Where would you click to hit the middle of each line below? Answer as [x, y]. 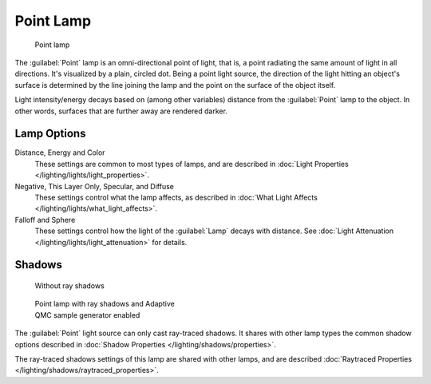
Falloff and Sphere [45, 220]
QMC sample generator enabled [87, 315]
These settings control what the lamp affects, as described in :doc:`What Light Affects [176, 197]
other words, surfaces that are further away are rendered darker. [121, 111]
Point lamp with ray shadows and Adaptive [105, 304]
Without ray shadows [70, 285]
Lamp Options [50, 134]
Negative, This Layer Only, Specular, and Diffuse [95, 186]
